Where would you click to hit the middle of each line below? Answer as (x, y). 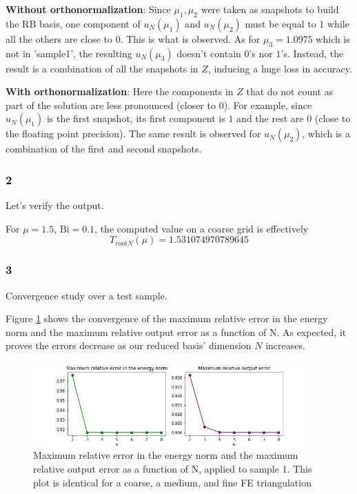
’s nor (261, 53)
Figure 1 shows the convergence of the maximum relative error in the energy (167, 318)
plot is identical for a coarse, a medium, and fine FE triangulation (172, 482)
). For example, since (268, 105)
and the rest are (270, 118)
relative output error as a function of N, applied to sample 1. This (173, 468)
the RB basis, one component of (73, 23)
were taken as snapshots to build (270, 9)
